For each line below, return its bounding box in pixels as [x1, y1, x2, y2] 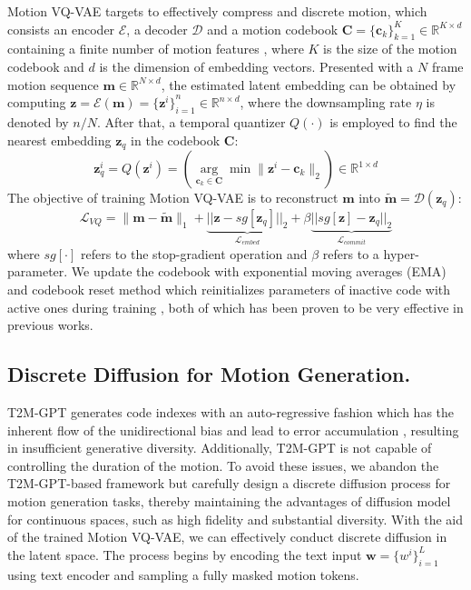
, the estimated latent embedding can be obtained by [161, 75, 456, 94]
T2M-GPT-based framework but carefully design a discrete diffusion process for [7, 474, 451, 493]
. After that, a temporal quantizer [97, 112, 286, 131]
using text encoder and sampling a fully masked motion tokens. [7, 565, 359, 584]
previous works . [7, 315, 93, 335]
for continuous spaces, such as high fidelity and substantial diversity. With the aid [7, 509, 464, 528]
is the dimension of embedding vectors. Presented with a [99, 56, 414, 75]
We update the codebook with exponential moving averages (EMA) [71, 262, 446, 281]
